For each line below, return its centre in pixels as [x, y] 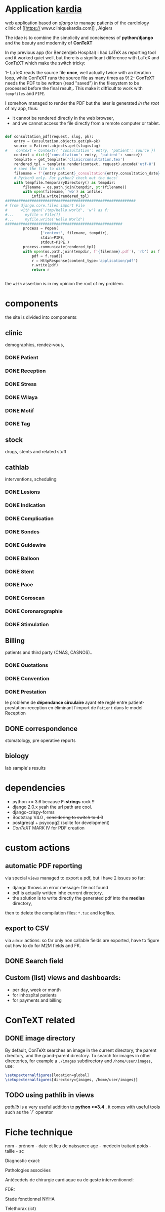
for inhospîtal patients [34, 995]
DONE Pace [19, 585]
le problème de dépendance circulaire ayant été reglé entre [66, 702]
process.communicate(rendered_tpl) [60, 247]
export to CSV [27, 929]
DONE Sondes [22, 531]
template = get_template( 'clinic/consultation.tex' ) [69, 160]
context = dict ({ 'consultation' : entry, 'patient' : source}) [78, 155]
